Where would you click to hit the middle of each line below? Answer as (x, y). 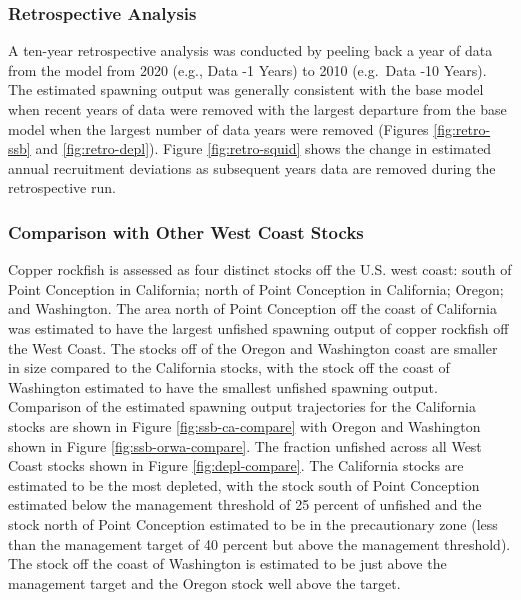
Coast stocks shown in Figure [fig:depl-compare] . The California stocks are (236, 465)
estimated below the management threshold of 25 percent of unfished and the (245, 504)
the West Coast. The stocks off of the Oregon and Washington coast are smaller (253, 347)
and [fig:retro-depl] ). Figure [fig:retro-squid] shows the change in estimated (263, 148)
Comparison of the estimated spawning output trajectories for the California (242, 406)
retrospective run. (62, 187)
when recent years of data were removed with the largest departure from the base (257, 109)
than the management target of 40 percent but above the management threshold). (259, 543)
